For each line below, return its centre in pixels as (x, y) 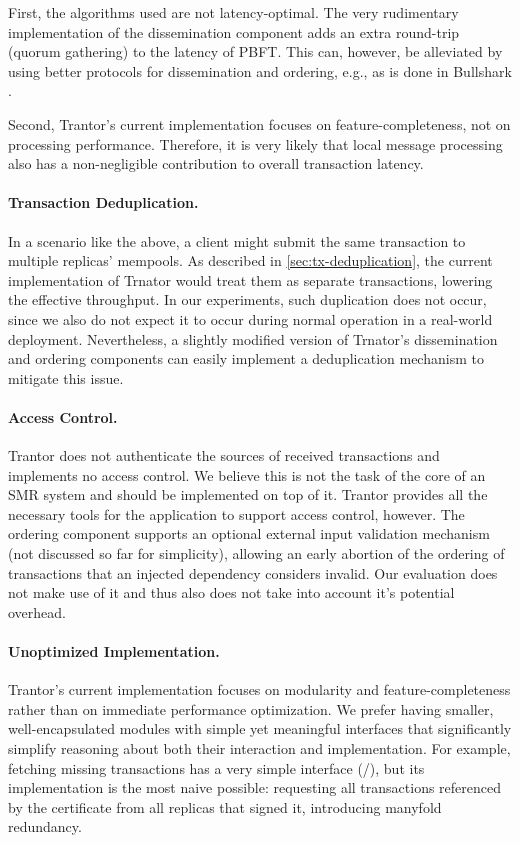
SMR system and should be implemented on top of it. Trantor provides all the (248, 494)
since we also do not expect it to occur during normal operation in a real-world (250, 318)
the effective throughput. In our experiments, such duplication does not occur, (247, 299)
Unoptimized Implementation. (114, 651)
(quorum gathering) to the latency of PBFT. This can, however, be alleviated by (255, 51)
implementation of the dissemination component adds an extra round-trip (234, 31)
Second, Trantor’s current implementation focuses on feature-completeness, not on (259, 123)
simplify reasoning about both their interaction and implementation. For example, (259, 748)
